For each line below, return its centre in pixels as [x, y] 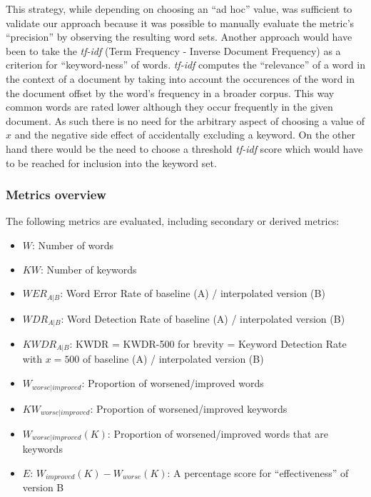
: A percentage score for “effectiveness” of [258, 473]
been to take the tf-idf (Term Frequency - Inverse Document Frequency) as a [173, 50]
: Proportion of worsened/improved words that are [218, 433]
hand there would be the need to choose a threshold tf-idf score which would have [184, 148]
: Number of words [73, 245]
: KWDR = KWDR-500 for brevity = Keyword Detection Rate [208, 344]
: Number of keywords [88, 269]
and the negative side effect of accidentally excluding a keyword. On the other [185, 135]
